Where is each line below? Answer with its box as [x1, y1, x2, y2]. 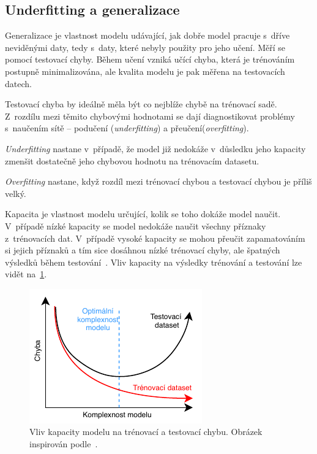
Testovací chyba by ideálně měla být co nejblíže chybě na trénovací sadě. [5, 98, 277, 110]
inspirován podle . [29, 437, 98, 450]
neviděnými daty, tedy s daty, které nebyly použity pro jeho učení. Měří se [5, 40, 286, 53]
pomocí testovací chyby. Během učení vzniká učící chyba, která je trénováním [5, 53, 295, 66]
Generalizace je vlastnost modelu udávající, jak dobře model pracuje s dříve [5, 29, 290, 42]
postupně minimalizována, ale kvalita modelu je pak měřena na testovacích [5, 64, 285, 77]
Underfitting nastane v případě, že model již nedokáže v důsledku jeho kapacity [5, 142, 306, 155]
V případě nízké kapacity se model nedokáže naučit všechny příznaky [5, 219, 266, 232]
